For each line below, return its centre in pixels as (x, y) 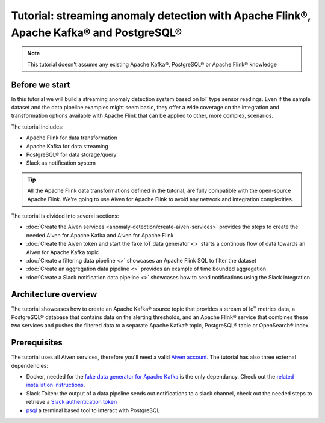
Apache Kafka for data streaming (67, 146)
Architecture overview (54, 294)
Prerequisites (37, 343)
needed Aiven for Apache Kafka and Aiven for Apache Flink (100, 235)
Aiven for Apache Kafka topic (63, 252)
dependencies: (29, 365)
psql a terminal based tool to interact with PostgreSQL (93, 410)
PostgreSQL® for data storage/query (71, 154)
